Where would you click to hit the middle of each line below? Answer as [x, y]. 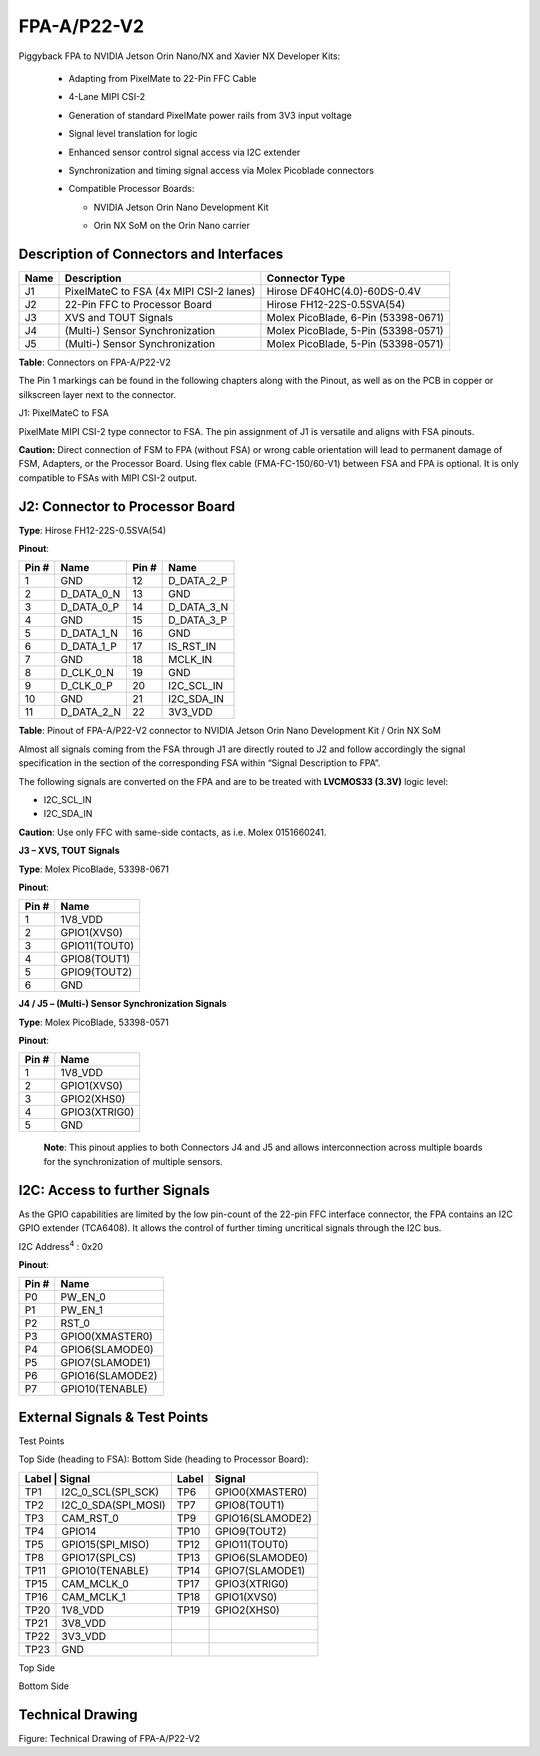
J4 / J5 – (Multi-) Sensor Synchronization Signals [122, 1004]
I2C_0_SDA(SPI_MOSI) [113, 1505]
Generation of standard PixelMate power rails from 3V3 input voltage [210, 115]
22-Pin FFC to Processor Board [138, 304]
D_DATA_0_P [90, 607]
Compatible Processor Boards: [131, 189]
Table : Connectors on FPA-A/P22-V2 [94, 362]
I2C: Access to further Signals [114, 1190]
